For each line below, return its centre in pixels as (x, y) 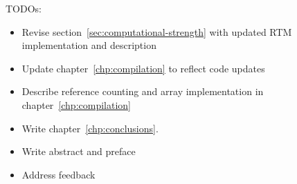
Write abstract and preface (79, 151)
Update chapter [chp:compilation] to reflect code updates (143, 68)
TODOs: (24, 8)
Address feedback (58, 174)
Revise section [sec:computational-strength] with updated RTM (157, 31)
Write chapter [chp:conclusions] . (90, 128)
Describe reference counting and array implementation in (143, 91)
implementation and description (89, 45)
